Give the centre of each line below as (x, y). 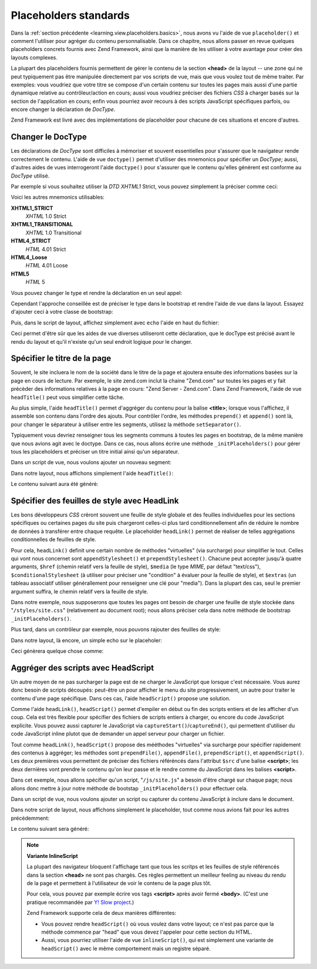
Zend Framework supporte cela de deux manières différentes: (101, 913)
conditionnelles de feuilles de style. (53, 539)
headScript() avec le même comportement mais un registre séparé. (126, 948)
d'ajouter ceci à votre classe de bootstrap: (62, 312)
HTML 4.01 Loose (47, 266)
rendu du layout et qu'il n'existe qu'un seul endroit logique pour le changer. (102, 341)
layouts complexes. (34, 57)
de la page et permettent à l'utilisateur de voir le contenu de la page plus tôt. (119, 883)
